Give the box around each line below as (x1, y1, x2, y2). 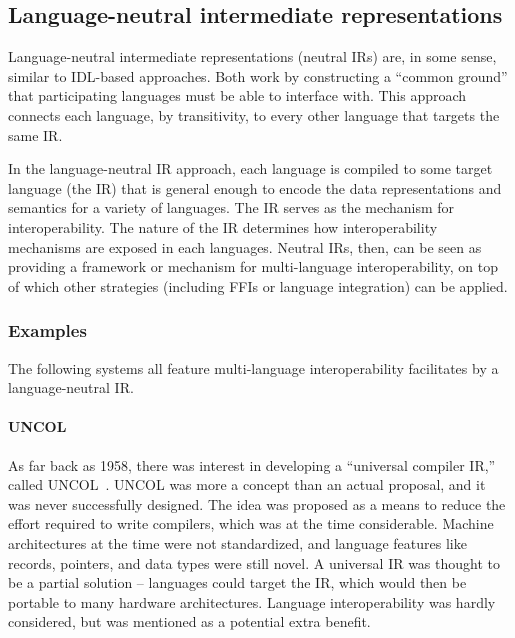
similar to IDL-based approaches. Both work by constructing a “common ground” (8, 65, 508, 86)
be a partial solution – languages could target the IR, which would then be (8, 572, 467, 593)
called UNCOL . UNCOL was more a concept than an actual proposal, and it (8, 474, 486, 495)
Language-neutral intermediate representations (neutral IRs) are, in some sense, (8, 46, 497, 67)
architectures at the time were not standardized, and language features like (8, 532, 467, 553)
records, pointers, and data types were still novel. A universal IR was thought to (8, 552, 500, 573)
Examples (8, 318, 87, 343)
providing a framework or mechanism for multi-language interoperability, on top (8, 256, 499, 277)
